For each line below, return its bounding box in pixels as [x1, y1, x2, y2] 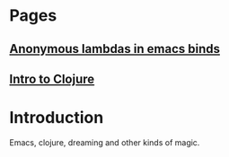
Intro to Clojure [9, 71, 95, 86]
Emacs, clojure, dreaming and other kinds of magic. [9, 136, 200, 148]
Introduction [9, 108, 104, 128]
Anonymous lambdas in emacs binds [9, 41, 220, 57]
